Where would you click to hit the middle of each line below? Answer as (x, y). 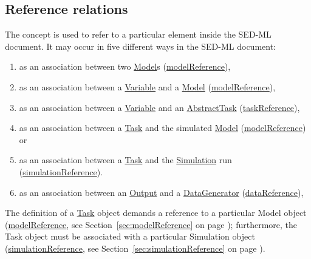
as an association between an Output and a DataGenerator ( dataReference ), (161, 192)
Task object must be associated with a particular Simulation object (130, 236)
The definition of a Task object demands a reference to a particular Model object (156, 213)
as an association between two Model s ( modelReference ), (125, 66)
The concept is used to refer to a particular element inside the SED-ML (138, 34)
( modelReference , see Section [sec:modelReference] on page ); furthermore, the (151, 224)
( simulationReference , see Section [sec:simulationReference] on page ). (135, 248)
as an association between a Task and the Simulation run (125, 160)
